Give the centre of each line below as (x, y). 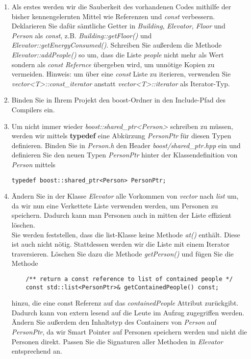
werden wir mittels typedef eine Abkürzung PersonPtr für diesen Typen (121, 136)
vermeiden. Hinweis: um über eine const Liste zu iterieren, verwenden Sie (121, 74)
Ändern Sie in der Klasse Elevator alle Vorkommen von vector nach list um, (125, 196)
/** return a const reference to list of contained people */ (129, 279)
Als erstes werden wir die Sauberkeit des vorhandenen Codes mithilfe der (121, 6)
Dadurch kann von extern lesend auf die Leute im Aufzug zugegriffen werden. (128, 312)
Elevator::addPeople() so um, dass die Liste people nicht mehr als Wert (118, 54)
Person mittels (34, 164)
